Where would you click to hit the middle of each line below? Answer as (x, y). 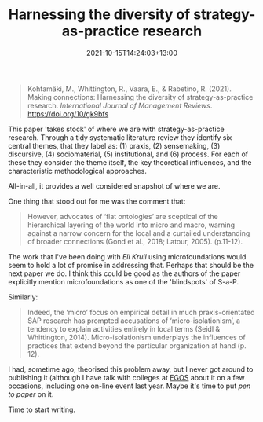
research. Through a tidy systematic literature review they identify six (120, 137)
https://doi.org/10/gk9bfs (68, 114)
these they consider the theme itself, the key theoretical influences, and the (130, 162)
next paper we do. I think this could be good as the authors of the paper (124, 273)
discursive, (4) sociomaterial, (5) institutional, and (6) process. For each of (128, 154)
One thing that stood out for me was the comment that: (97, 201)
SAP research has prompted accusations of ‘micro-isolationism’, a (134, 321)
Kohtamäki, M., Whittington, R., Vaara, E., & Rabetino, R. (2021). (129, 89)
